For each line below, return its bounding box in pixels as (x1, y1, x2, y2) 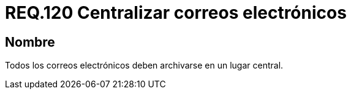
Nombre (5, 34, 55, 50)
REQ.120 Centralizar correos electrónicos (5, 2, 347, 23)
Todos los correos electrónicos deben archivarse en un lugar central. (5, 60, 284, 71)
